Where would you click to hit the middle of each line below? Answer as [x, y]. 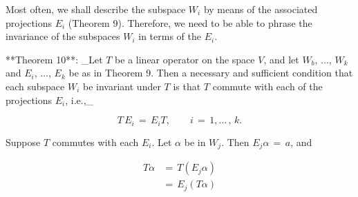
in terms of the [170, 36]
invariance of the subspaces [63, 36]
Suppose [23, 142]
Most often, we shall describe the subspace [96, 9]
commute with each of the [267, 86]
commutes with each [95, 142]
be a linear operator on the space [185, 59]
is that [187, 86]
